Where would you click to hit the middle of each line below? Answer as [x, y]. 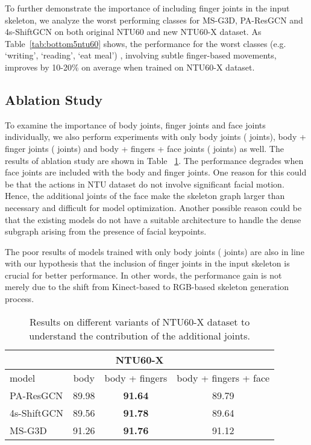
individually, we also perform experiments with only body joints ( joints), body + [155, 137]
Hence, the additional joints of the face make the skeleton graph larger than [145, 196]
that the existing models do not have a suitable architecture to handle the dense [153, 219]
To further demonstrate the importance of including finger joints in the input [147, 8]
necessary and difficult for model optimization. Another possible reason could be [153, 207]
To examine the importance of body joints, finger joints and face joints [135, 125]
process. [20, 299]
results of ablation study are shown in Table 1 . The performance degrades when [154, 160]
